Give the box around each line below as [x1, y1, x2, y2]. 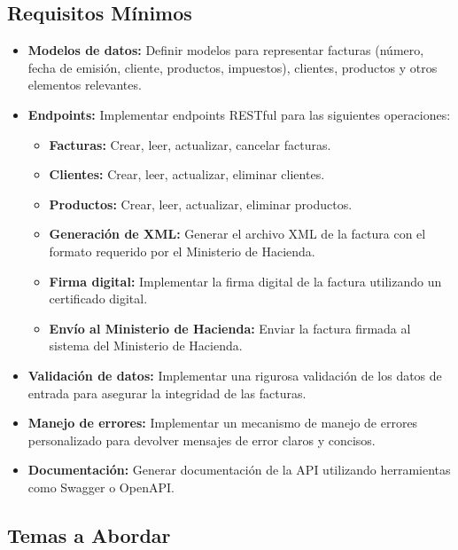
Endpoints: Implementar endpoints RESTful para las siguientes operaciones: [27, 105, 451, 123]
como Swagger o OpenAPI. [27, 477, 175, 496]
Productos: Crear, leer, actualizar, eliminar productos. [49, 194, 353, 213]
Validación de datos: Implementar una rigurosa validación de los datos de [27, 365, 442, 384]
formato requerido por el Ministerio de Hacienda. [49, 241, 315, 260]
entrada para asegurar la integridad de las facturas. [27, 383, 307, 402]
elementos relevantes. [27, 75, 142, 94]
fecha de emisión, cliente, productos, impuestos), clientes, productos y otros [27, 58, 438, 76]
